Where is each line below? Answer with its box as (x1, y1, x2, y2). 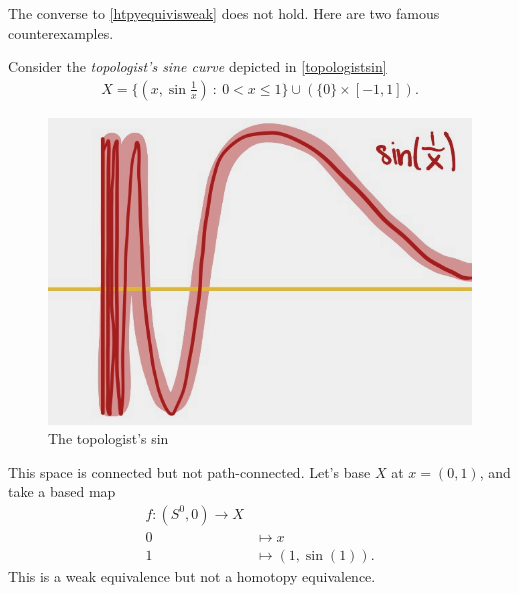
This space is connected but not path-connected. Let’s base (8, 461, 371, 482)
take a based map (8, 481, 116, 502)
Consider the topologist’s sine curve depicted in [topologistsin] (8, 56, 387, 77)
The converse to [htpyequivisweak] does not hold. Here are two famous (8, 3, 440, 23)
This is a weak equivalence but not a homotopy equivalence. (8, 566, 376, 587)
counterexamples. (8, 22, 114, 43)
